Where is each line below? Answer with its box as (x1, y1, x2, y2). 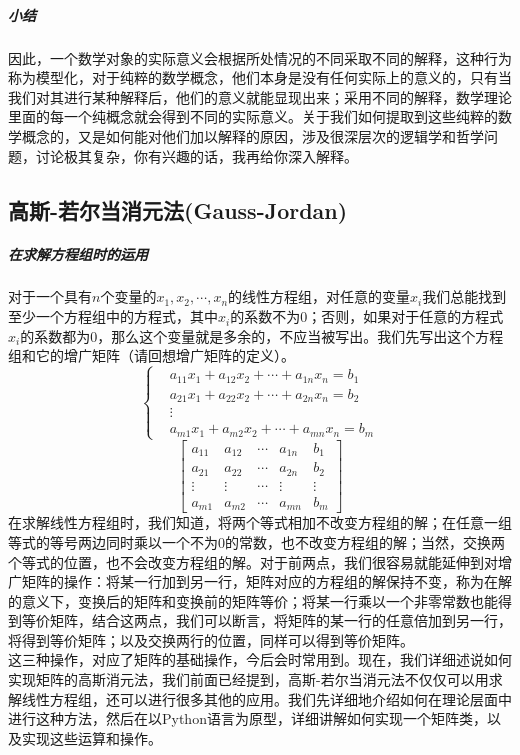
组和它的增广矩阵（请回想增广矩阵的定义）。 (8, 345, 295, 366)
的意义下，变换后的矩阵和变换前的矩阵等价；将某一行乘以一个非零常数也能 (8, 590, 498, 611)
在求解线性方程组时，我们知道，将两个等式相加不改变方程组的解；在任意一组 (8, 512, 512, 533)
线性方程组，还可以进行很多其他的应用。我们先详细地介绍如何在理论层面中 (21, 688, 512, 709)
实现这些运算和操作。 (21, 727, 162, 748)
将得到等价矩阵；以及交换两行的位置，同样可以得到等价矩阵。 (8, 629, 414, 650)
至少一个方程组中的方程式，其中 (8, 306, 218, 327)
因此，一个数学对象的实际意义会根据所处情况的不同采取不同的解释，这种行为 (8, 47, 512, 68)
